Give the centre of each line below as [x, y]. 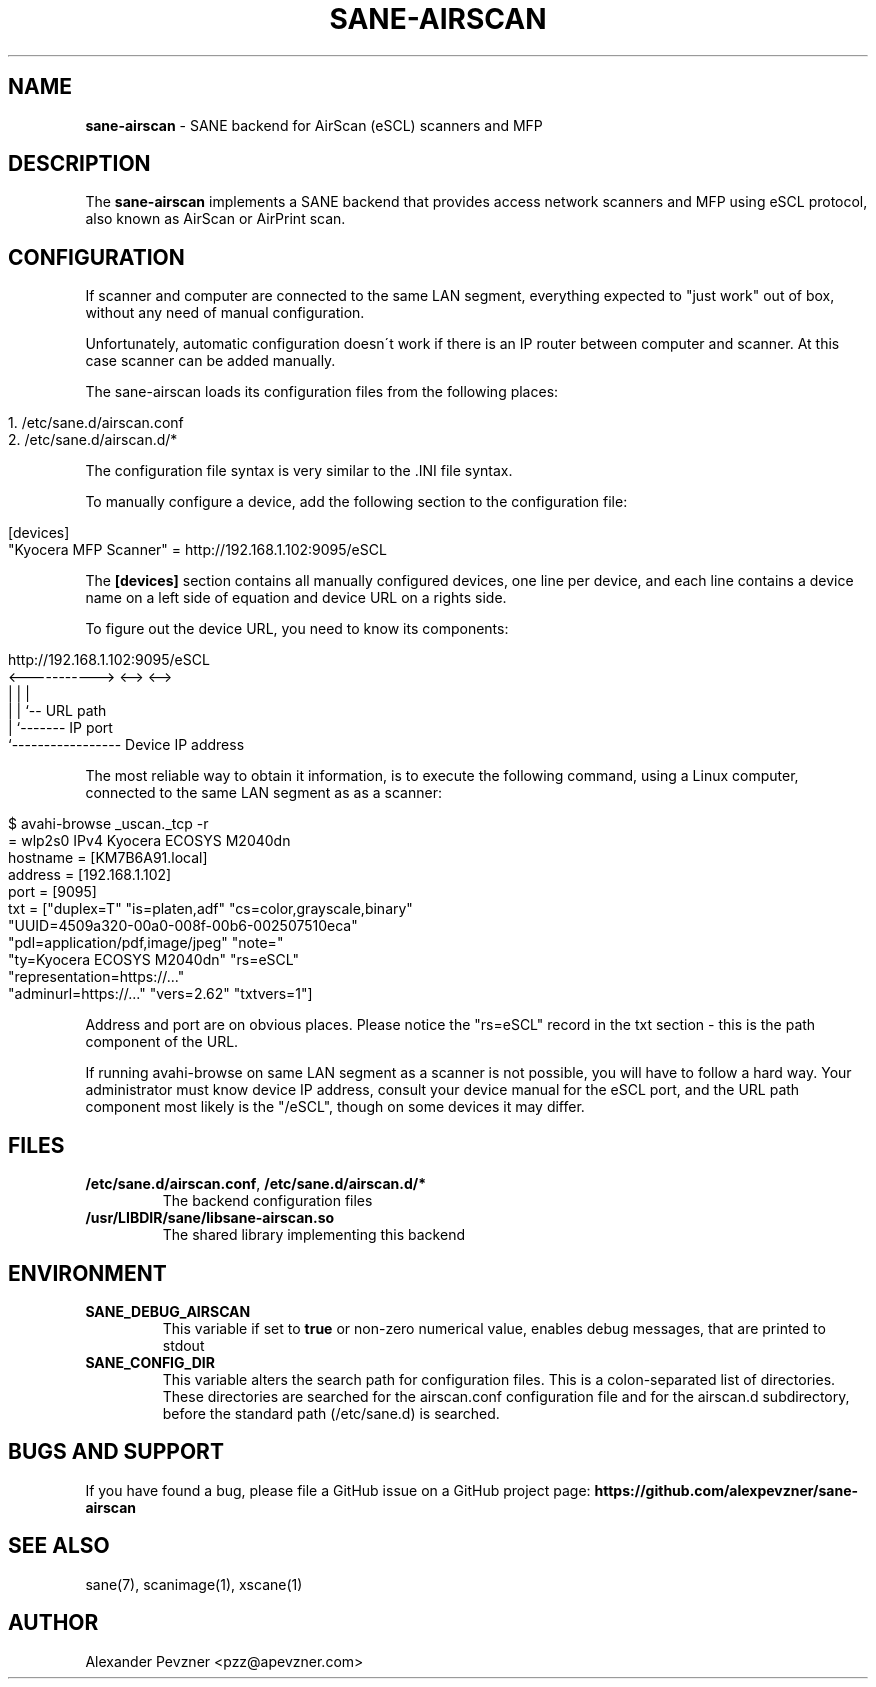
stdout [183, 1345]
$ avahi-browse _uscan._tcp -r [108, 824]
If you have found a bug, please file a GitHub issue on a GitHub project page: [338, 1490]
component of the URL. [162, 1042]
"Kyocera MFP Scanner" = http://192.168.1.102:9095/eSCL [197, 550]
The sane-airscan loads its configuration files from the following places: [322, 392]
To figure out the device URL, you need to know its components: [297, 629]
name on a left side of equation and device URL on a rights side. [296, 598]
